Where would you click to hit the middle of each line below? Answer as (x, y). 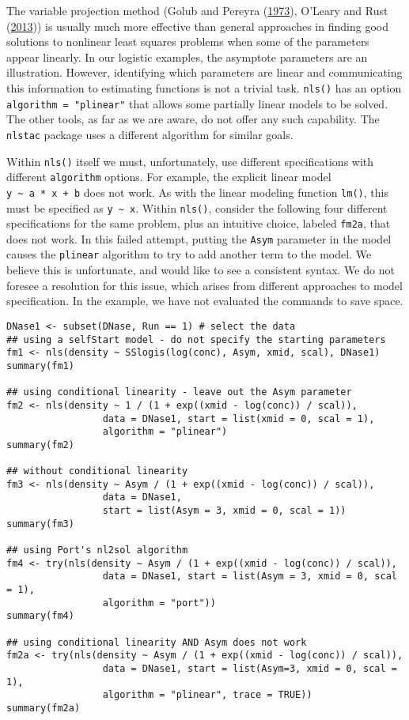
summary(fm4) (40, 616)
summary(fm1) (40, 366)
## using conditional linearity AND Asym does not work (157, 642)
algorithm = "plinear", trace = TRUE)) (207, 695)
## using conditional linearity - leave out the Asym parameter (179, 392)
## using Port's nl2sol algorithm (97, 550)
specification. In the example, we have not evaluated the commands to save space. (205, 301)
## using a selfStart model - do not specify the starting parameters (196, 339)
